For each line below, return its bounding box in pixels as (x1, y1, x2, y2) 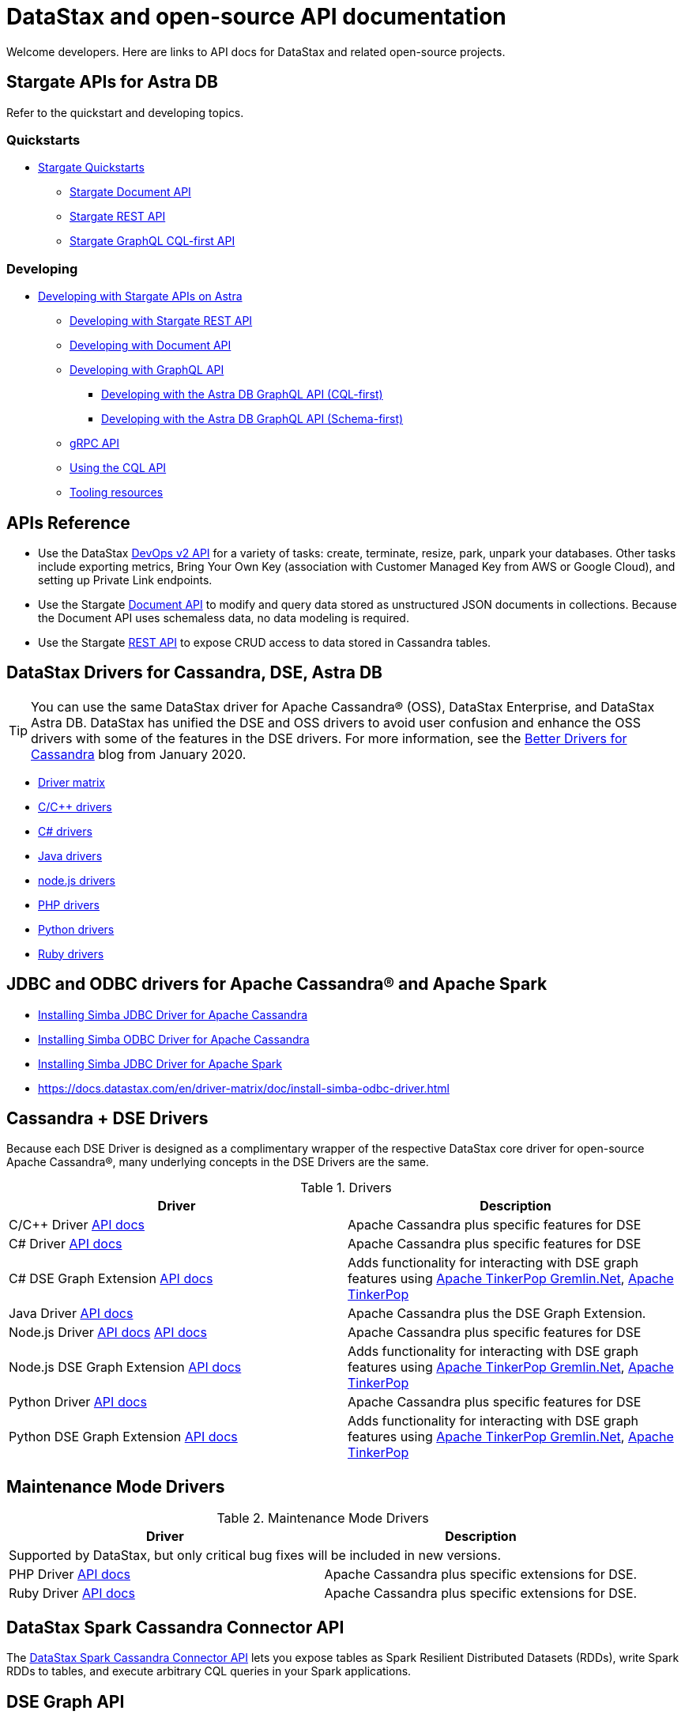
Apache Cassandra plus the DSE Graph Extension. (348, 1305, 646, 1322)
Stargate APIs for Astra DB (6, 72, 218, 93)
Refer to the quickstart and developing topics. (6, 105, 244, 119)
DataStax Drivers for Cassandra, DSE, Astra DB (6, 663, 382, 683)
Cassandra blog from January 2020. (31, 746, 247, 762)
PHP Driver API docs (9, 1566, 130, 1583)
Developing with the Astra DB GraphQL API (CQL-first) (101, 387, 383, 402)
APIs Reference (6, 512, 130, 533)
